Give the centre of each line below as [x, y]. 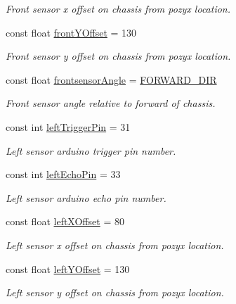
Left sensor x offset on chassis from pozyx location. [115, 245]
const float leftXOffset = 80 [65, 221]
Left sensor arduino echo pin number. [86, 197]
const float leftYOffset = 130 [68, 268]
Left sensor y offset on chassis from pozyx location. [115, 292]
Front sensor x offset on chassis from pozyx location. [118, 8]
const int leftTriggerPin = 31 [68, 126]
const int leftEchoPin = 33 [63, 174]
